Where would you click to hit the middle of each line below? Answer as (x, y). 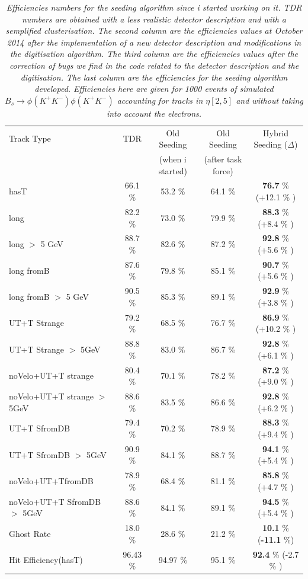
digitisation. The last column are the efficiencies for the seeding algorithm (154, 77)
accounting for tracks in (160, 100)
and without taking (269, 100)
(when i (173, 159)
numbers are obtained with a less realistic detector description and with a (154, 19)
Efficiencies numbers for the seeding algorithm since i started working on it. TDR (154, 7)
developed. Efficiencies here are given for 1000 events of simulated (154, 89)
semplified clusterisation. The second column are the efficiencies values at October (154, 31)
